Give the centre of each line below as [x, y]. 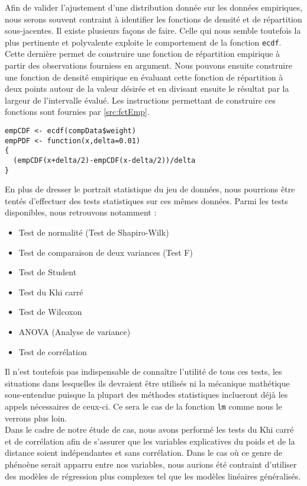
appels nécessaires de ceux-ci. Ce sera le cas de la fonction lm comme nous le [143, 406]
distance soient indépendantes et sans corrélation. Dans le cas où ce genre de [144, 453]
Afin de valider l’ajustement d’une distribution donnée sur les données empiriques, [154, 7]
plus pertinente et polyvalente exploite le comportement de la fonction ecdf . [143, 42]
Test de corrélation [53, 351]
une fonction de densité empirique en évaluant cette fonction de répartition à [144, 77]
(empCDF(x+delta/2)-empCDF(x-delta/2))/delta [104, 160]
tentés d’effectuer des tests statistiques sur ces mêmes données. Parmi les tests [146, 200]
